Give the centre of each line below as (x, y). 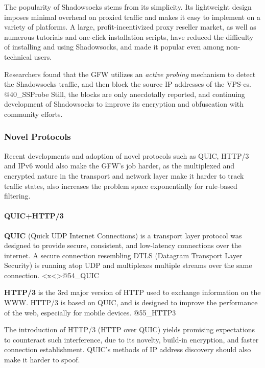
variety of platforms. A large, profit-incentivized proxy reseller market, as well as (130, 27)
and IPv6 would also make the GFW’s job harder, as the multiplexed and (119, 166)
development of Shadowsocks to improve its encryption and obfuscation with (124, 104)
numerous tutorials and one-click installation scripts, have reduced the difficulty (129, 36)
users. (43, 56)
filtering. (17, 196)
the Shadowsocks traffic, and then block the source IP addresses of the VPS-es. (128, 84)
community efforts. (33, 114)
